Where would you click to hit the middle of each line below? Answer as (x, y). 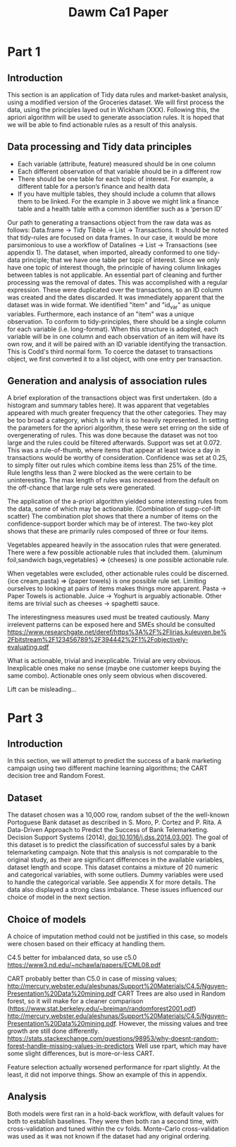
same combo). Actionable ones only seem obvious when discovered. (107, 676)
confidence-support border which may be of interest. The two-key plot (110, 524)
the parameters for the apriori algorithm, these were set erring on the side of (118, 428)
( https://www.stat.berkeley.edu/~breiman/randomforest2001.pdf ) (102, 1009)
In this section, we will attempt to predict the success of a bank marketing (114, 761)
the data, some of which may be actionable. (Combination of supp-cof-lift (114, 509)
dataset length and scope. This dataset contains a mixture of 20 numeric (113, 867)
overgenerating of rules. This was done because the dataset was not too (113, 435)
